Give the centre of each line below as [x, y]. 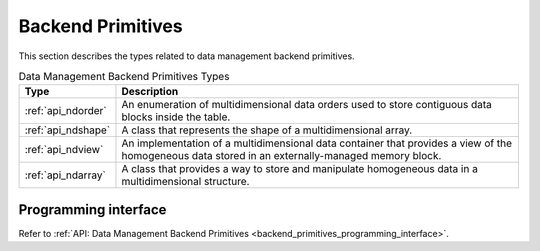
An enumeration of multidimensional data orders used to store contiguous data [306, 105]
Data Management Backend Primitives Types [124, 77]
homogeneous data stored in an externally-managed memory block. [281, 156]
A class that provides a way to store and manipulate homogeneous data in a [300, 169]
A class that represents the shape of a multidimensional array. [267, 130]
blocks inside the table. [176, 117]
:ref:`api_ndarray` [65, 175]
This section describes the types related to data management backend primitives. [186, 56]
